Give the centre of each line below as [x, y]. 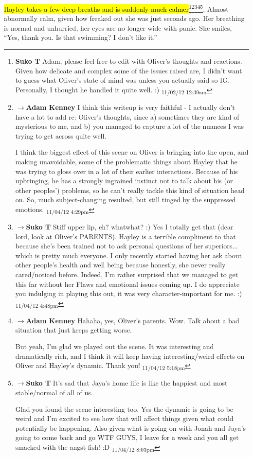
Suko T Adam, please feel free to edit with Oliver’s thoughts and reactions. [129, 61]
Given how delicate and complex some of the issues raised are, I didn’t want [129, 70]
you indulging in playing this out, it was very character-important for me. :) [129, 293]
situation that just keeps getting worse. [73, 330]
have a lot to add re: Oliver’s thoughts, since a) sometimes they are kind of [127, 116]
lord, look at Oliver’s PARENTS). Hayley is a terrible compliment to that [126, 236]
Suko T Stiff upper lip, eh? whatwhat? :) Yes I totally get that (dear [130, 227]
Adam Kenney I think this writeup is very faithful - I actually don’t [130, 107]
